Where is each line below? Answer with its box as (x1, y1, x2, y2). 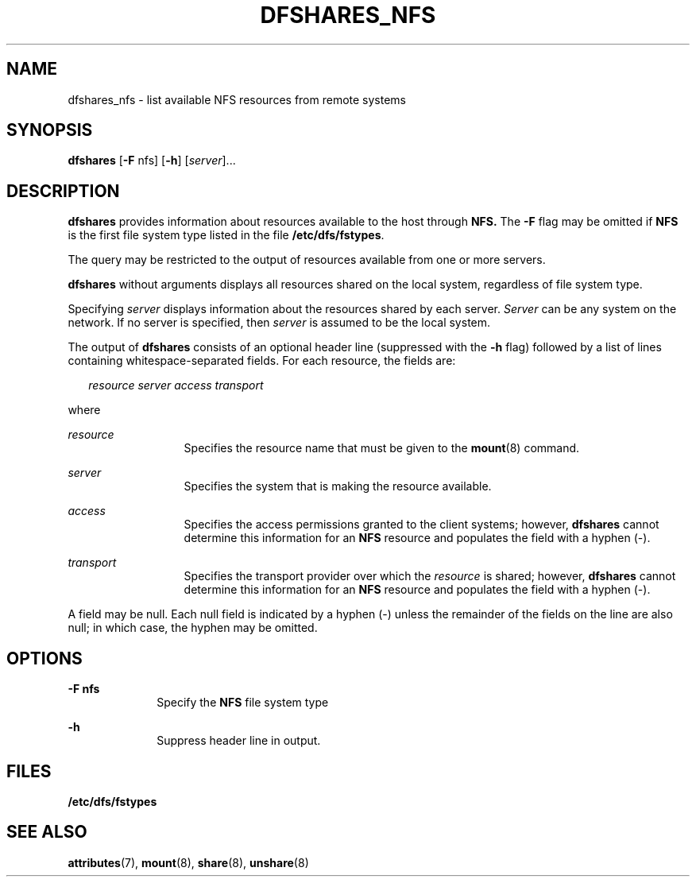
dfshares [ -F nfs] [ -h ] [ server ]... (68, 153, 236, 168)
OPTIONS (6, 648, 83, 668)
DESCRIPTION (6, 180, 120, 201)
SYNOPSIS (6, 120, 93, 141)
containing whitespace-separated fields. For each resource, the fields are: (68, 354, 456, 368)
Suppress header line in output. (157, 734, 321, 748)
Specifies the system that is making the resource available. (184, 479, 492, 494)
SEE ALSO (6, 822, 87, 842)
